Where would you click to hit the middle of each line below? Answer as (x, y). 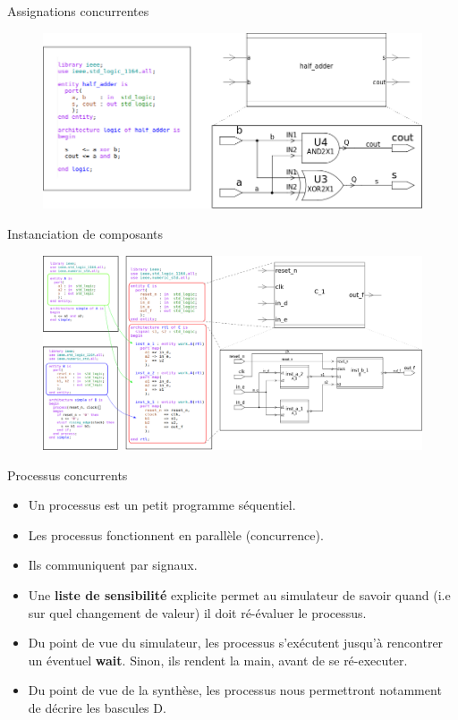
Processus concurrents (68, 474)
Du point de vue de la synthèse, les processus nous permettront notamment (235, 690)
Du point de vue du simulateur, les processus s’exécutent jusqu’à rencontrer (236, 643)
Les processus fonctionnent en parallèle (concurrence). (176, 534)
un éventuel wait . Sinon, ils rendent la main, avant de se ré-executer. (218, 660)
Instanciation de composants (85, 234)
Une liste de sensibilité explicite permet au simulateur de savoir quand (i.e (239, 594)
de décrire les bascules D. (97, 707)
